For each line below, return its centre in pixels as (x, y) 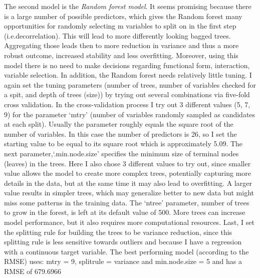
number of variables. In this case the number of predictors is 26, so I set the (120, 133)
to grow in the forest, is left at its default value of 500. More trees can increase (125, 212)
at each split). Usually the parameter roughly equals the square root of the (119, 124)
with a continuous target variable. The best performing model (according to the (126, 251)
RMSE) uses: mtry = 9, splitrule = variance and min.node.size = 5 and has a (123, 261)
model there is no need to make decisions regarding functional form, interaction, (127, 65)
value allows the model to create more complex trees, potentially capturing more (128, 173)
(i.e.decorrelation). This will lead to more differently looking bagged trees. (117, 35)
